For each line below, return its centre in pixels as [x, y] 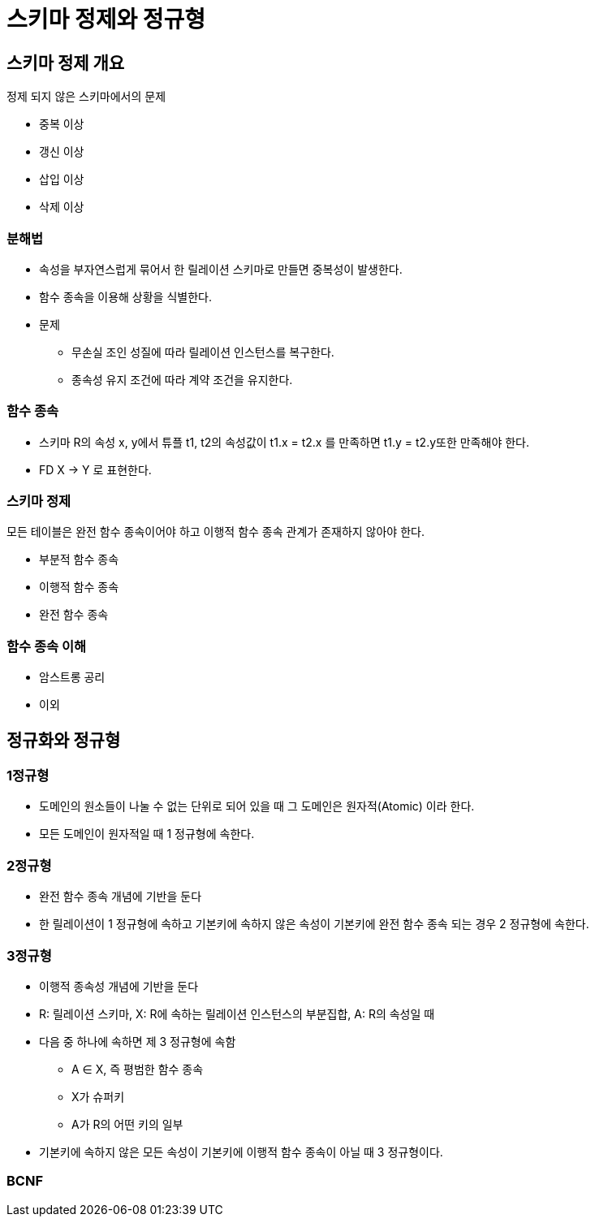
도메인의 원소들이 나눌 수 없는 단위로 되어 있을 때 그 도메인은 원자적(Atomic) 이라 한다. [257, 806]
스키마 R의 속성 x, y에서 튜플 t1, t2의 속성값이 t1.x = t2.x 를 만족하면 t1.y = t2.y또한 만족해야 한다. [284, 442]
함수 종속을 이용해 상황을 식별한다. [125, 296]
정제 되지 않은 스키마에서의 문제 [86, 97]
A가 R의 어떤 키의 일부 [127, 1124]
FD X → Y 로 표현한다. [95, 469]
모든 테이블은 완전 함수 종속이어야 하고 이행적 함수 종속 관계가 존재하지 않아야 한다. [216, 532]
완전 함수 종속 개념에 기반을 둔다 [121, 897]
